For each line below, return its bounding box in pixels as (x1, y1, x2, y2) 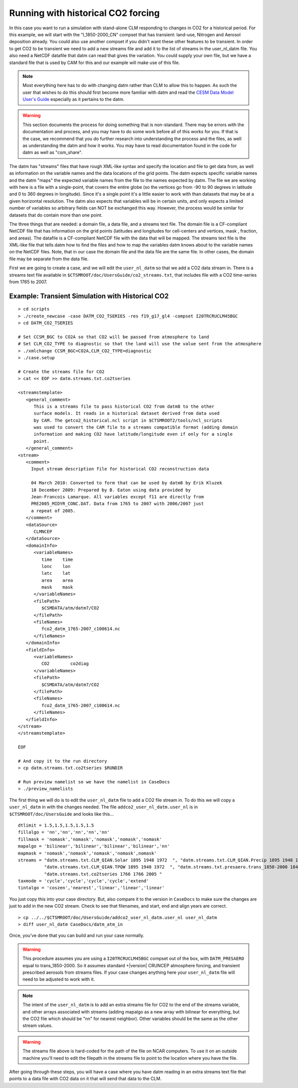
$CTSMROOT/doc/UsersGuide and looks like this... (9, 811, 114, 817)
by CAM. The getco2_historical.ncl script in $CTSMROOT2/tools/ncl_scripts (33, 417, 223, 423)
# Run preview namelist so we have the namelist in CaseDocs (18, 779, 170, 785)
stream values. (22, 1022, 53, 1028)
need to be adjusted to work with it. (22, 976, 95, 982)
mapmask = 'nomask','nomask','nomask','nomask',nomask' (18, 850, 157, 856)
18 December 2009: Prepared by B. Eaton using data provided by (31, 487, 191, 493)
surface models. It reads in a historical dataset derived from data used (33, 410, 220, 416)
